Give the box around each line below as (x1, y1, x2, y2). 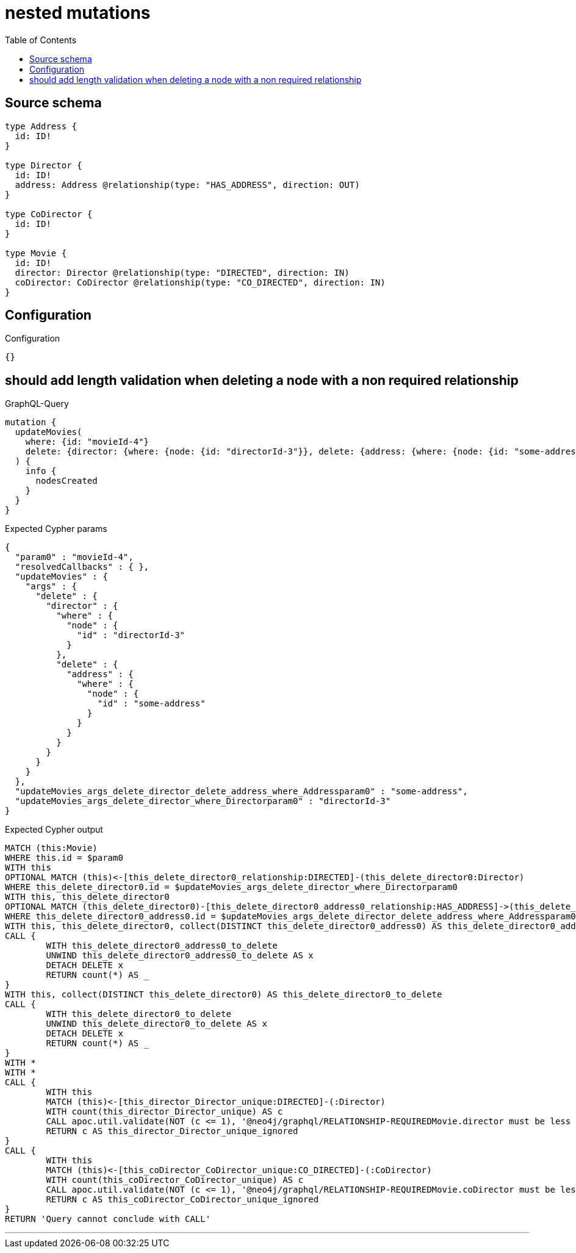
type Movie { (5, 248, 67, 258)
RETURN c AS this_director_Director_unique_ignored (46, 1126, 298, 1136)
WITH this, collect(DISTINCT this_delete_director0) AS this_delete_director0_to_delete (5, 989, 442, 1000)
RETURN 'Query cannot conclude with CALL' (5, 1214, 211, 1224)
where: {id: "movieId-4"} (25, 437, 149, 447)
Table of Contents (5, 34, 77, 45)
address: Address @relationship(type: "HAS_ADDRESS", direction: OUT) (15, 179, 360, 190)
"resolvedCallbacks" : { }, (15, 562, 149, 572)
